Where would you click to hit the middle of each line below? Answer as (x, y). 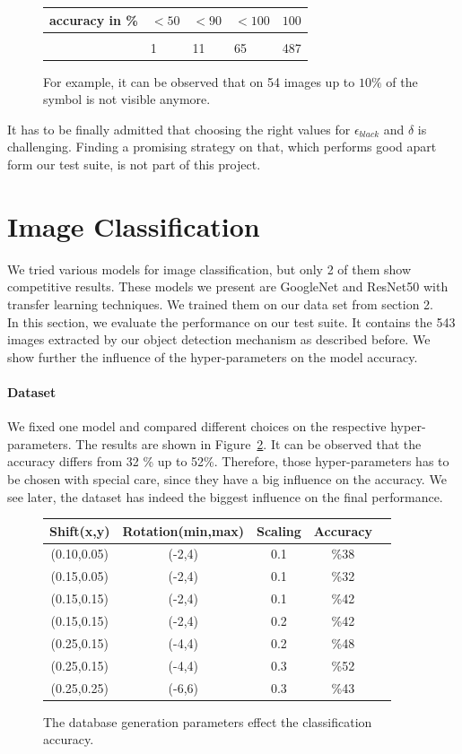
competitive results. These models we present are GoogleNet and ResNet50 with (228, 286)
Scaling (279, 530)
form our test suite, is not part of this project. (134, 165)
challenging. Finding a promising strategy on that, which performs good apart (222, 147)
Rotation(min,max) (183, 530)
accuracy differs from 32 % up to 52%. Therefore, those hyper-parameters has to (228, 461)
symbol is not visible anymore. (127, 99)
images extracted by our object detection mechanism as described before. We (219, 339)
